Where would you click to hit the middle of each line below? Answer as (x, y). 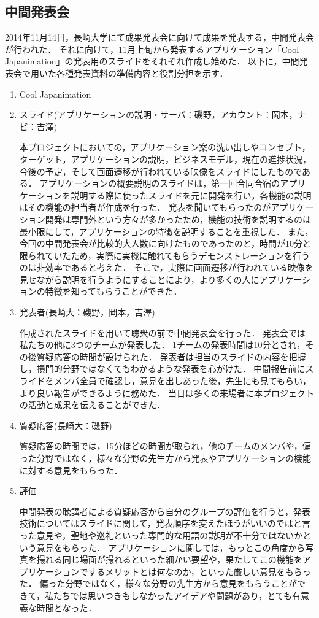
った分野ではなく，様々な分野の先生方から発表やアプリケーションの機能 (165, 458)
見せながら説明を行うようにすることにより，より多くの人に (139, 279)
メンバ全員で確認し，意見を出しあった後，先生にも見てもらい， (183, 381)
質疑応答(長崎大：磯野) (66, 425)
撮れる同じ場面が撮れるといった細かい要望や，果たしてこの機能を (169, 559)
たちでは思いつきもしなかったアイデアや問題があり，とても (173, 595)
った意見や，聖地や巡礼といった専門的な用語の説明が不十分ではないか (161, 535)
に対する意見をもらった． (71, 470)
